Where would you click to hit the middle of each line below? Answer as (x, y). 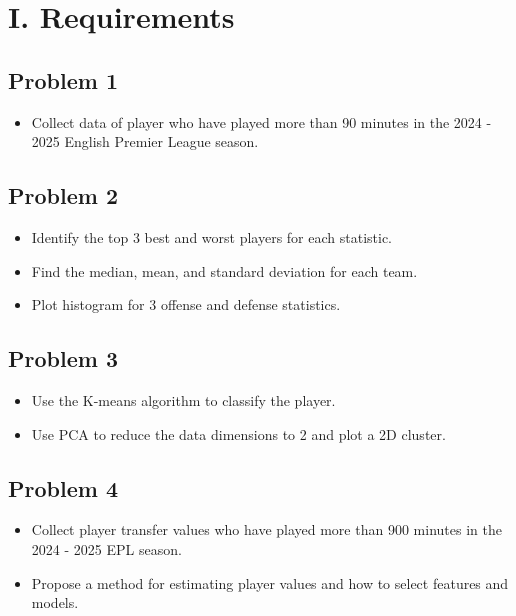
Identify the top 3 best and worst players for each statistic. (212, 236)
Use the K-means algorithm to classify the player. (183, 399)
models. (55, 602)
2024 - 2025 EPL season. (106, 548)
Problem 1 (63, 79)
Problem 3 (63, 358)
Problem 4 (63, 487)
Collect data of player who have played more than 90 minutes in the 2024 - (261, 121)
